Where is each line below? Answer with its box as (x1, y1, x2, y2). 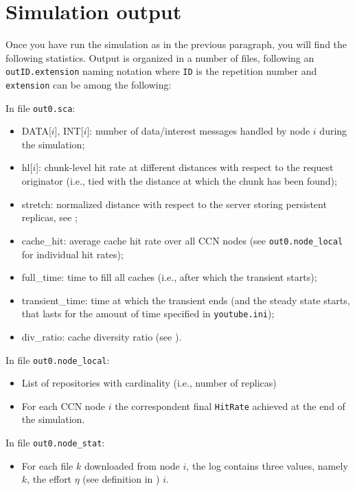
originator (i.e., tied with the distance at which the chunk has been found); (21, 174, 337, 188)
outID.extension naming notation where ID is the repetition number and (5, 64, 317, 78)
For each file (21, 458, 73, 472)
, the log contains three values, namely (186, 458, 348, 472)
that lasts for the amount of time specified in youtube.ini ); (21, 306, 275, 321)
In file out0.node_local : (5, 352, 110, 367)
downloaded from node (84, 458, 180, 472)
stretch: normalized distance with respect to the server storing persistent (21, 196, 327, 211)
